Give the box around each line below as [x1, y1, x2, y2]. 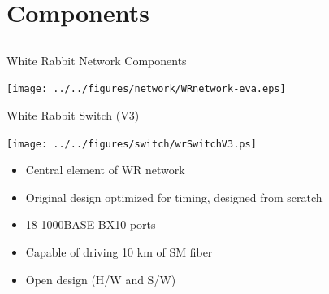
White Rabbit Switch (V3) [6, 107, 140, 124]
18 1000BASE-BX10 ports [25, 216, 156, 233]
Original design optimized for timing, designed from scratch [25, 188, 323, 205]
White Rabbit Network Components [6, 51, 187, 68]
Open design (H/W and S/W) [25, 270, 176, 287]
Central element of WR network [25, 161, 185, 178]
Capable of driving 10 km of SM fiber [25, 244, 213, 261]
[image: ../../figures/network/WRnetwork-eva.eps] [6, 83, 286, 95]
